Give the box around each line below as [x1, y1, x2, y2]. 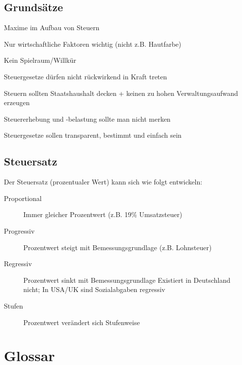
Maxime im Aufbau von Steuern [4, 22, 100, 33]
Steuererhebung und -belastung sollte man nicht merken [4, 113, 171, 124]
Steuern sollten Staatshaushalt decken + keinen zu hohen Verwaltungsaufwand [4, 88, 238, 98]
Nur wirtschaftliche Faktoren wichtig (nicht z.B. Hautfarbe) [4, 38, 182, 49]
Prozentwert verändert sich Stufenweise [23, 317, 140, 327]
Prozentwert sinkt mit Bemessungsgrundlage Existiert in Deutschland [23, 274, 231, 285]
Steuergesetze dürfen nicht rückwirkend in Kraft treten [4, 71, 167, 81]
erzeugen [4, 97, 30, 108]
